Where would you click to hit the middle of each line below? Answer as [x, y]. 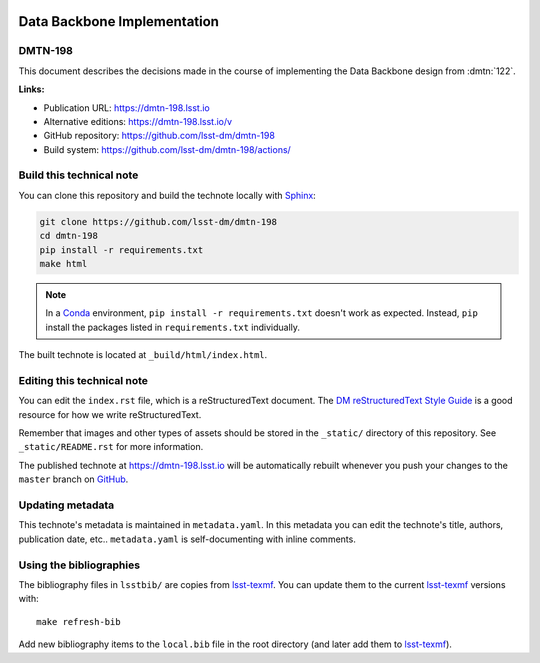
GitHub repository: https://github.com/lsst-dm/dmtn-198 [159, 136]
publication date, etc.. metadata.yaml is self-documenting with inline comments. [187, 539]
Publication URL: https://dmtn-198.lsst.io [126, 107]
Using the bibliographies [79, 565]
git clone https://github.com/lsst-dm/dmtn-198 [158, 221]
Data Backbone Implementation [119, 21]
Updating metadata [66, 505]
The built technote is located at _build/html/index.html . [143, 355]
